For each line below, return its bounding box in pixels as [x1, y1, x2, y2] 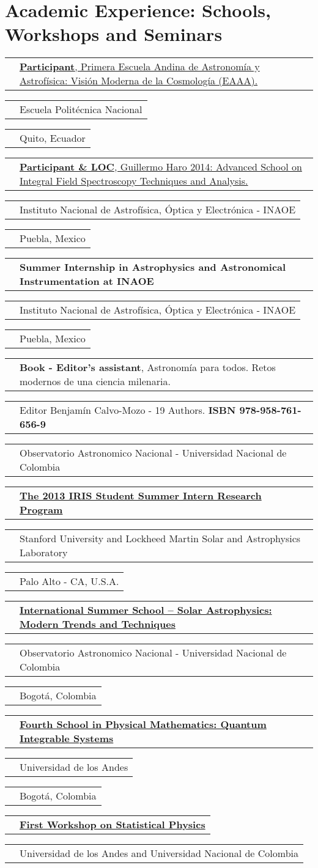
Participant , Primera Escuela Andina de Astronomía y [20, 59, 260, 74]
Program [20, 502, 63, 517]
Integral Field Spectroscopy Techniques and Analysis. [20, 174, 248, 188]
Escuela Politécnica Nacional [20, 102, 142, 117]
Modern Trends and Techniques [20, 617, 176, 631]
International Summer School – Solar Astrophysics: [20, 603, 272, 617]
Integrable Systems [20, 731, 114, 746]
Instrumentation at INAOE [20, 274, 154, 289]
